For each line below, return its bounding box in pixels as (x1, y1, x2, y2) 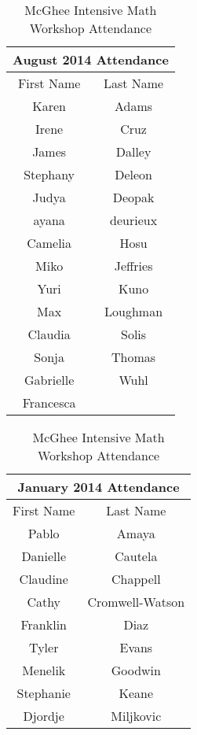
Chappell (111, 570, 161, 588)
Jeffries (114, 257, 153, 275)
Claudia (27, 325, 71, 343)
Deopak (112, 188, 155, 206)
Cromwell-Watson (87, 593, 185, 611)
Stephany (24, 165, 75, 183)
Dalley (115, 142, 151, 161)
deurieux (110, 211, 158, 229)
